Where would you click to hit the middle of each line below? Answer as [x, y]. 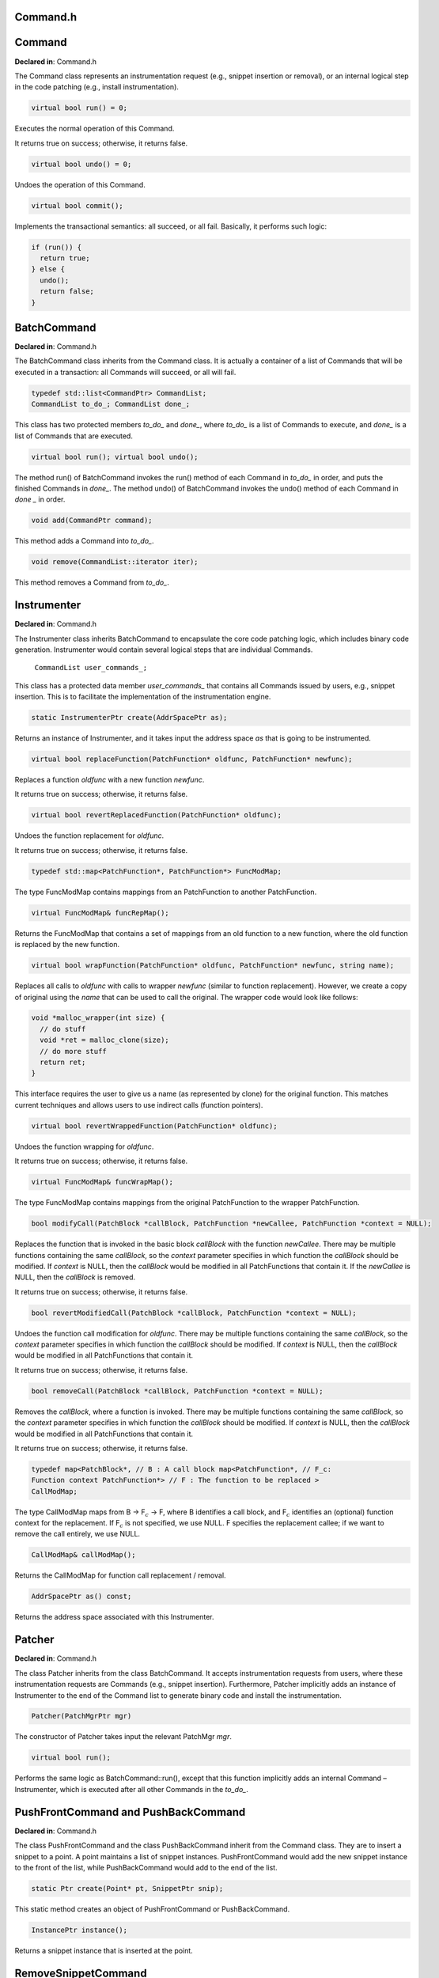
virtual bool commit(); [78, 205]
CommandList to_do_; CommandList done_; [110, 404]
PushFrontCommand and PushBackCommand [130, 1812]
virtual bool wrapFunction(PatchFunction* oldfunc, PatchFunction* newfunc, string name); [213, 966]
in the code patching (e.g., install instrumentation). [97, 87]
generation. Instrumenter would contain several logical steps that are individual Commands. [164, 650]
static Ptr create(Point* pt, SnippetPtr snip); [127, 1888]
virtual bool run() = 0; [79, 108]
